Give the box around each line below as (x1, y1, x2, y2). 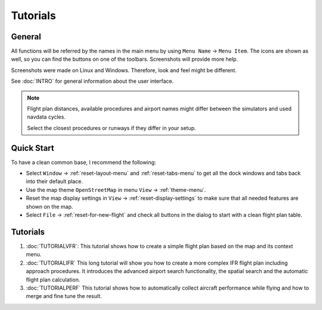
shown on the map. (26, 203, 73, 210)
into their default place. (26, 178, 83, 185)
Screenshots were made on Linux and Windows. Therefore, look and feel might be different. (11, 66, 237, 74)
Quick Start (11, 143, 54, 153)
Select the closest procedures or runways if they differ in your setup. (27, 124, 196, 131)
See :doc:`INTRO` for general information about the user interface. (11, 77, 174, 85)
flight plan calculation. (26, 276, 80, 283)
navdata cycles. (27, 113, 66, 120)
